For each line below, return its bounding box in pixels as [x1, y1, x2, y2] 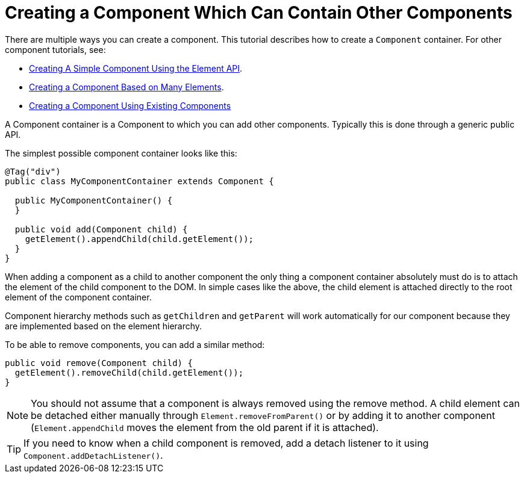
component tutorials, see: [5, 44, 106, 55]
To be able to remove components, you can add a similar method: [5, 339, 265, 350]
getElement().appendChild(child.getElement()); [25, 234, 254, 244]
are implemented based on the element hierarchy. [5, 320, 202, 331]
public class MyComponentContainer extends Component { [5, 176, 274, 186]
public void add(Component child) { [14, 224, 188, 234]
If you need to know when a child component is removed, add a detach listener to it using [23, 436, 429, 449]
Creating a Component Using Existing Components [29, 100, 231, 111]
